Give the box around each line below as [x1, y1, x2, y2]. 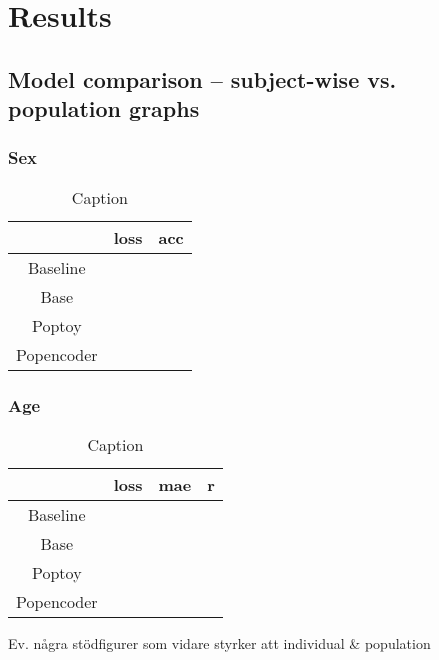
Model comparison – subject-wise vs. [8, 63, 397, 94]
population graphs [8, 93, 200, 124]
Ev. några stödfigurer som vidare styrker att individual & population [8, 632, 431, 653]
